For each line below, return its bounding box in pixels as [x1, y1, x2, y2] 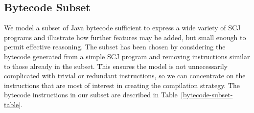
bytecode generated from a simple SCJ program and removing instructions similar [4, 51, 250, 61]
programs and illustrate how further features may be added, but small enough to [4, 32, 246, 42]
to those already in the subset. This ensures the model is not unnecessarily [4, 61, 228, 71]
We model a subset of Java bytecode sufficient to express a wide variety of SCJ [4, 23, 241, 33]
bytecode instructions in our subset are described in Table [4, 90, 178, 100]
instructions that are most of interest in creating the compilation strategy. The [4, 80, 240, 90]
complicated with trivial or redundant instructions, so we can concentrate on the [4, 70, 246, 81]
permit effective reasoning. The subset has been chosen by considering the [4, 42, 226, 52]
